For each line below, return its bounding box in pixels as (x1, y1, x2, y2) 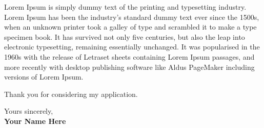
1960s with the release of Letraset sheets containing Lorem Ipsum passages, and (4, 51, 255, 62)
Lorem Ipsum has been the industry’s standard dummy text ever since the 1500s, (4, 11, 259, 22)
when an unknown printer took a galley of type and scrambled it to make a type (4, 21, 257, 32)
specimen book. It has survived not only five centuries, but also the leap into (4, 31, 245, 42)
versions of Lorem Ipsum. (4, 71, 84, 82)
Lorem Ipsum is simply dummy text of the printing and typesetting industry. (4, 2, 247, 12)
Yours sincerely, (4, 106, 53, 116)
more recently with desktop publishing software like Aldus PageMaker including (4, 61, 255, 72)
